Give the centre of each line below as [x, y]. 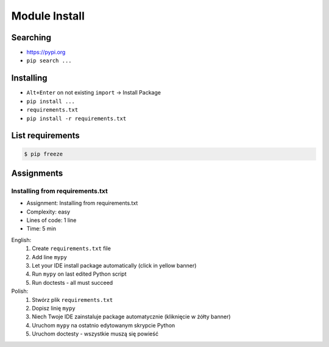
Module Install [48, 16]
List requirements [46, 136]
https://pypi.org [46, 52]
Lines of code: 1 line [51, 220]
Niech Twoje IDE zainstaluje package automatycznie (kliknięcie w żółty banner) [131, 317]
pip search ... [49, 61]
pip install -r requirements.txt [76, 118]
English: [21, 240]
